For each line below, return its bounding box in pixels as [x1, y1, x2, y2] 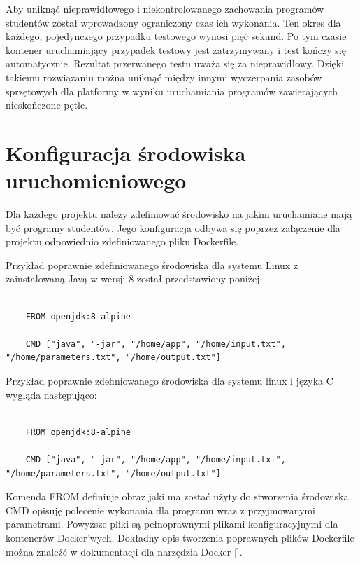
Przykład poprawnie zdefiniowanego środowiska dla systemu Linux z [6, 257, 298, 272]
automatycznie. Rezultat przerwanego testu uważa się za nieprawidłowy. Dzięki [6, 56, 345, 71]
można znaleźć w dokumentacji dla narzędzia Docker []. [6, 544, 243, 558]
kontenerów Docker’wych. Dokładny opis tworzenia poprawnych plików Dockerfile [6, 530, 354, 544]
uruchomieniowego [6, 166, 187, 195]
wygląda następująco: [6, 387, 97, 401]
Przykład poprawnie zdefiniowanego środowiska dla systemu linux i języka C [6, 373, 333, 387]
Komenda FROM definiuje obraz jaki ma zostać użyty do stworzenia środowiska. [6, 489, 352, 504]
